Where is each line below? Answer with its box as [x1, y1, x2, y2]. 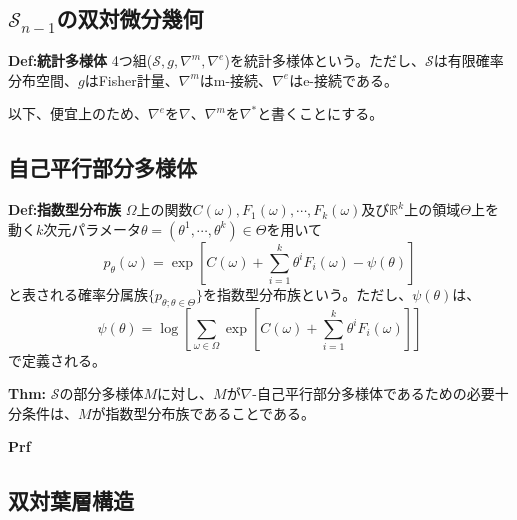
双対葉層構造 [8, 485, 134, 516]
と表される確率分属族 [8, 283, 148, 304]
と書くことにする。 [257, 103, 384, 124]
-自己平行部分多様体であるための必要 [252, 383, 495, 404]
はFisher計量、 [84, 69, 179, 90]
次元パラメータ [43, 218, 141, 239]
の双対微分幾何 [56, 3, 204, 34]
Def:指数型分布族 [8, 199, 122, 220]
